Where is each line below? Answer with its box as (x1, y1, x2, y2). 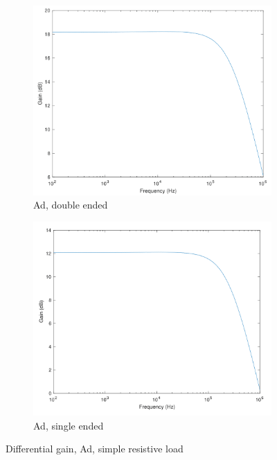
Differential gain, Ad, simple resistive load (6, 441, 184, 456)
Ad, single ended (33, 418, 104, 432)
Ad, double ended (33, 197, 108, 212)
